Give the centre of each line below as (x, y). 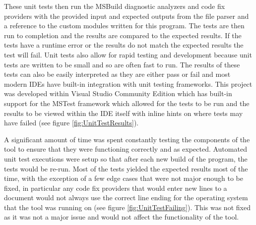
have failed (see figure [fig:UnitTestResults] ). (71, 123)
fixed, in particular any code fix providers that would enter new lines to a (116, 188)
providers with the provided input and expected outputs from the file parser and (127, 16)
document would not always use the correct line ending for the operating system (126, 197)
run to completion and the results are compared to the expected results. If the (123, 35)
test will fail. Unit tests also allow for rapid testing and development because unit (128, 54)
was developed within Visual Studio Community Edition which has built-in (118, 93)
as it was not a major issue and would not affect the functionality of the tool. (122, 217)
